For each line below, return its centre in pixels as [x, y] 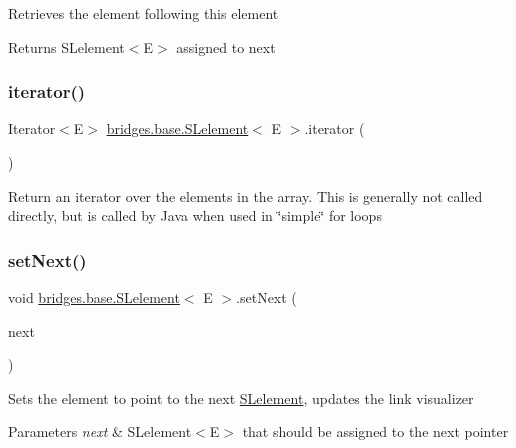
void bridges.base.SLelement [94, 297]
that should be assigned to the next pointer [375, 431]
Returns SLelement [66, 46]
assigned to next [226, 46]
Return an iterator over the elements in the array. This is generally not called [245, 195]
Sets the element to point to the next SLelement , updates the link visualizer [241, 397]
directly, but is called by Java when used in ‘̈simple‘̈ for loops [195, 215]
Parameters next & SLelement [100, 431]
